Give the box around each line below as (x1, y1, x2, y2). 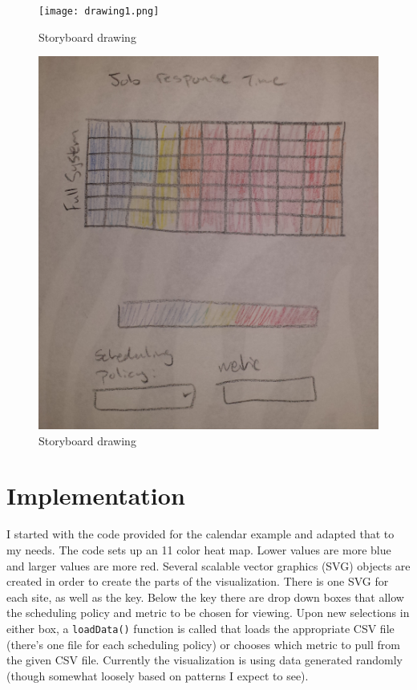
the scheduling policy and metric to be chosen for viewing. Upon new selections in (6, 604, 410, 621)
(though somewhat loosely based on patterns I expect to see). (6, 667, 309, 684)
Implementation (6, 479, 185, 512)
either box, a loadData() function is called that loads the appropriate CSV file (6, 619, 395, 636)
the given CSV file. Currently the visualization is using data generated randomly (6, 651, 403, 668)
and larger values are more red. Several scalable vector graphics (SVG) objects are (6, 557, 411, 574)
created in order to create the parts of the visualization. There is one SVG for (6, 573, 389, 590)
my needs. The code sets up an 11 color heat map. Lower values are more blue (6, 542, 391, 558)
